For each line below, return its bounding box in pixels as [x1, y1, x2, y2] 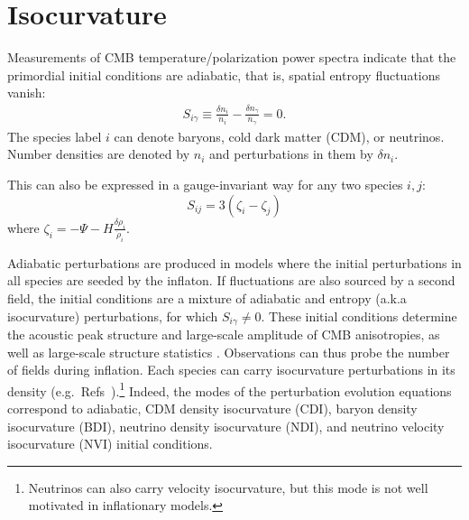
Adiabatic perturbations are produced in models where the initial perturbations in [7, 253, 462, 272]
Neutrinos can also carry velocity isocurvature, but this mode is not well [28, 478, 428, 497]
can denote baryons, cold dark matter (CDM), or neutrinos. [114, 126, 445, 145]
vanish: [7, 83, 46, 102]
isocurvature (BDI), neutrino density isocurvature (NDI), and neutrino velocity [7, 416, 445, 435]
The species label [7, 126, 102, 145]
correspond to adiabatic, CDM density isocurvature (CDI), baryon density [7, 399, 418, 418]
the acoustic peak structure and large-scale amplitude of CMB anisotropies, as [7, 325, 440, 343]
